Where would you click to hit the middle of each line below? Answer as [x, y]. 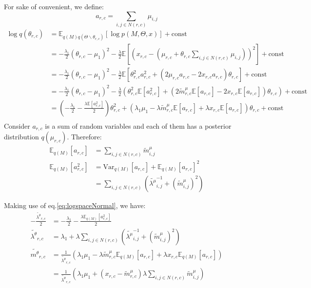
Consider [17, 125]
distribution [21, 137]
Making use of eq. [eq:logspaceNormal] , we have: [75, 205]
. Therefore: [84, 137]
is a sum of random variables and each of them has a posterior [138, 125]
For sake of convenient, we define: [54, 6]
